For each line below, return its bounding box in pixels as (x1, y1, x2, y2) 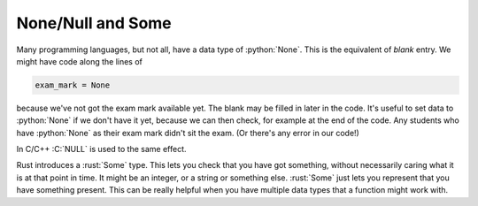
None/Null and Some (16, 13, 172, 33)
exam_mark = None (35, 80, 111, 90)
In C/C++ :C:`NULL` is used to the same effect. (16, 144, 187, 155)
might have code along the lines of (16, 56, 143, 66)
